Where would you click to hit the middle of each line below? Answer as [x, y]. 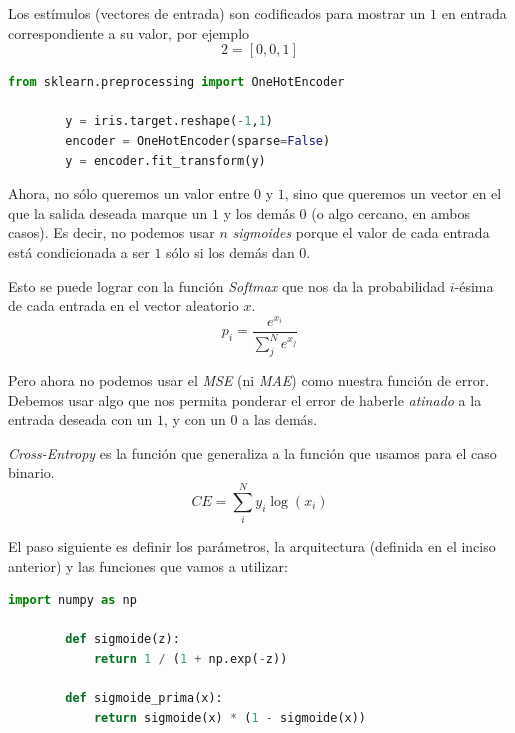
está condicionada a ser [79, 251]
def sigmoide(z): [122, 639]
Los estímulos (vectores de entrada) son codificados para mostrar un [217, 13]
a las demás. [280, 419]
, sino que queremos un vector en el [393, 193]
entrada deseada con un [80, 419]
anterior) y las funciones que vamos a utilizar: [148, 565]
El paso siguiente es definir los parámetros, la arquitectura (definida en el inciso [252, 546]
